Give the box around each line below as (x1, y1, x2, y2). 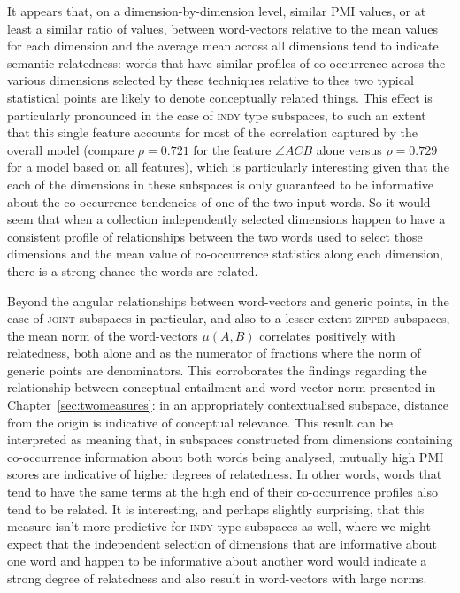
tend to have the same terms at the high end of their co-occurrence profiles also (7, 482, 438, 501)
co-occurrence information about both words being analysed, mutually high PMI (7, 447, 444, 466)
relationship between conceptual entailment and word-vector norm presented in (7, 378, 436, 397)
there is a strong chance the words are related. (7, 261, 258, 280)
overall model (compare (7, 140, 134, 158)
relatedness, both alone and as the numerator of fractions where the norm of (7, 343, 421, 362)
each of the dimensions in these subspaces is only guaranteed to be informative (7, 174, 434, 193)
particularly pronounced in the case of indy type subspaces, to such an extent (7, 105, 426, 124)
